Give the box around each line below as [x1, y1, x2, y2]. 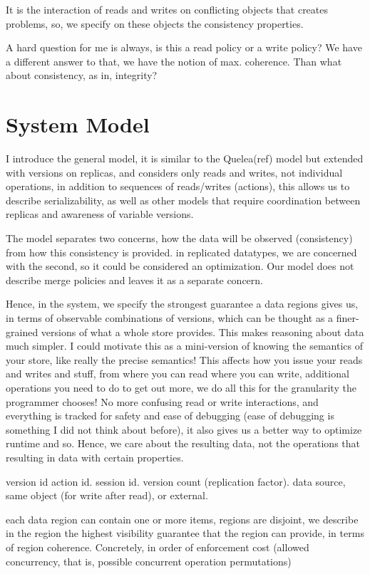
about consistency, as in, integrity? [6, 68, 158, 83]
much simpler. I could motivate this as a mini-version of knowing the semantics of [6, 338, 363, 353]
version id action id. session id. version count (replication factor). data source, [6, 474, 346, 489]
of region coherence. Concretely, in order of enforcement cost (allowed [6, 539, 309, 554]
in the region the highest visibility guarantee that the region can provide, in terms [6, 526, 364, 541]
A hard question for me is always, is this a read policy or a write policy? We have [6, 40, 362, 55]
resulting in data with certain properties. [6, 449, 184, 464]
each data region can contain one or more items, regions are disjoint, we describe [6, 511, 359, 526]
